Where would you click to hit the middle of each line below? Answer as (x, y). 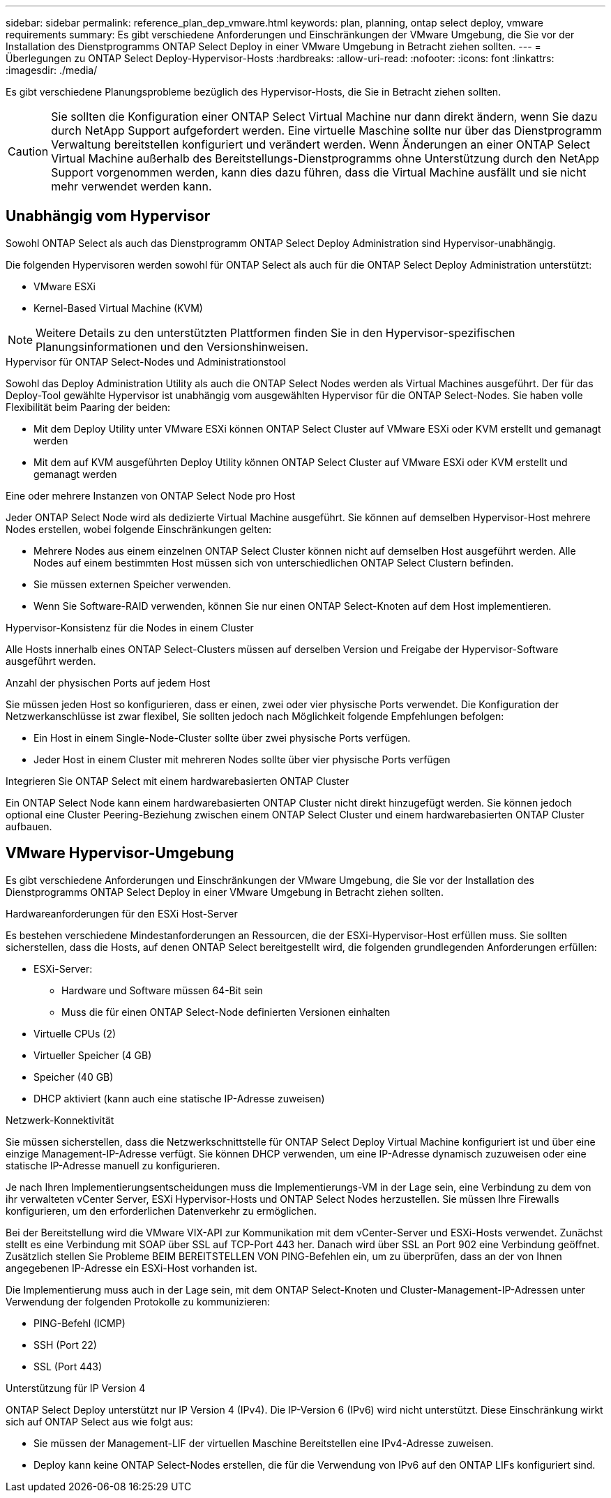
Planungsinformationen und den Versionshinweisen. (172, 346)
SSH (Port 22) (65, 1345)
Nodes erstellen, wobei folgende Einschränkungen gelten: (139, 529)
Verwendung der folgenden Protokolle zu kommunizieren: (138, 1301)
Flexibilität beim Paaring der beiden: (88, 407)
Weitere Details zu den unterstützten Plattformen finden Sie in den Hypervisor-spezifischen (276, 332)
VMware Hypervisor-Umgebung (120, 853)
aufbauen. (29, 826)
